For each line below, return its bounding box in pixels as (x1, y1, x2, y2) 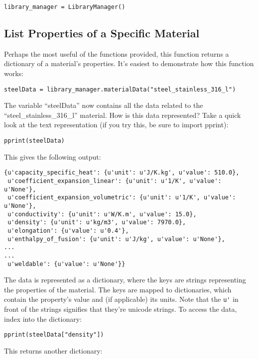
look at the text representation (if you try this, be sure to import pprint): (4, 119, 229, 130)
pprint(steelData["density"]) (4, 331, 104, 339)
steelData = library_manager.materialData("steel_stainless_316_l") (4, 86, 236, 93)
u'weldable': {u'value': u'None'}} (7, 260, 126, 268)
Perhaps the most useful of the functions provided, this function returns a (4, 48, 229, 59)
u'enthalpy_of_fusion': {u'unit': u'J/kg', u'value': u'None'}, (7, 235, 225, 243)
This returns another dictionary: (4, 345, 103, 356)
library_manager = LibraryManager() (4, 3, 126, 10)
